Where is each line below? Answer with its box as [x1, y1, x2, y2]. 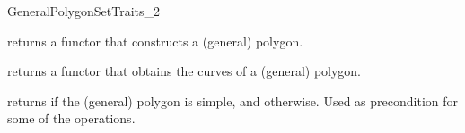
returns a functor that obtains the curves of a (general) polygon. [7, 62, 362, 80]
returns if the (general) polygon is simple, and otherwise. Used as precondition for [7, 91, 458, 110]
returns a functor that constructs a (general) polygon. [7, 31, 303, 50]
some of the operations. [7, 109, 136, 128]
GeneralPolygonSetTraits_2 [7, 2, 161, 20]
